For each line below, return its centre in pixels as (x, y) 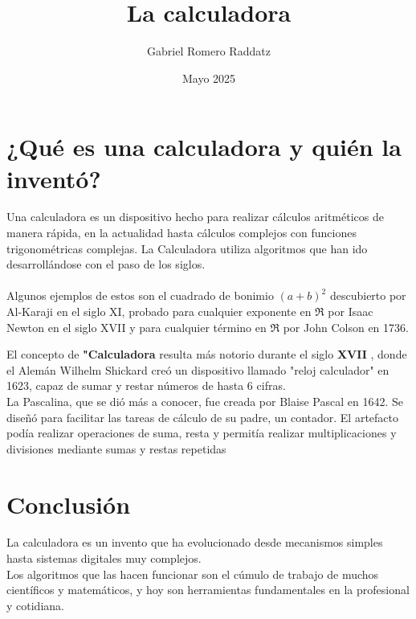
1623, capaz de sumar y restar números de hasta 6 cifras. (146, 385)
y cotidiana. (35, 605)
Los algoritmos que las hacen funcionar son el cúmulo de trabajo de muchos (193, 574)
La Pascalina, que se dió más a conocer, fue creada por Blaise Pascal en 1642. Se (205, 401)
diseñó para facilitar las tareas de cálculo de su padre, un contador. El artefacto (203, 417)
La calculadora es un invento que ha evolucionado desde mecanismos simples (195, 542)
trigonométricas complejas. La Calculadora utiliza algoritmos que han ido (187, 248)
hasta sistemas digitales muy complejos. (104, 558)
